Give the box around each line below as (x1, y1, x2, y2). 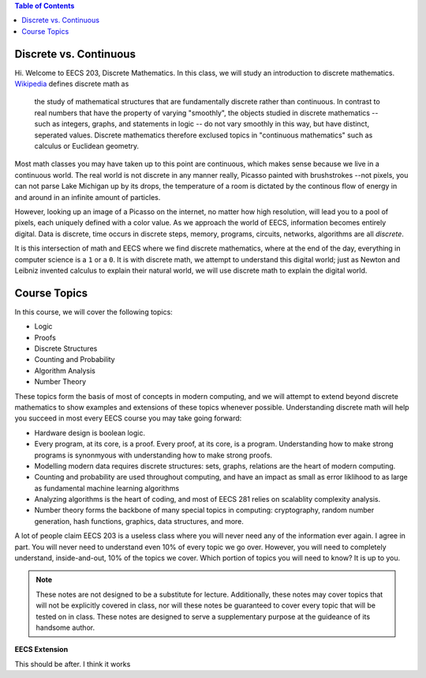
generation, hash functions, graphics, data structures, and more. (34, 516, 245, 525)
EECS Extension (14, 645, 69, 654)
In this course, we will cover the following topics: (14, 307, 173, 316)
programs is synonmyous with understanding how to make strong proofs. (34, 450, 273, 460)
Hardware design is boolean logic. (34, 428, 146, 438)
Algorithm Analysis (34, 366, 96, 375)
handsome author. (35, 623, 95, 632)
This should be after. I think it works (14, 659, 131, 669)
